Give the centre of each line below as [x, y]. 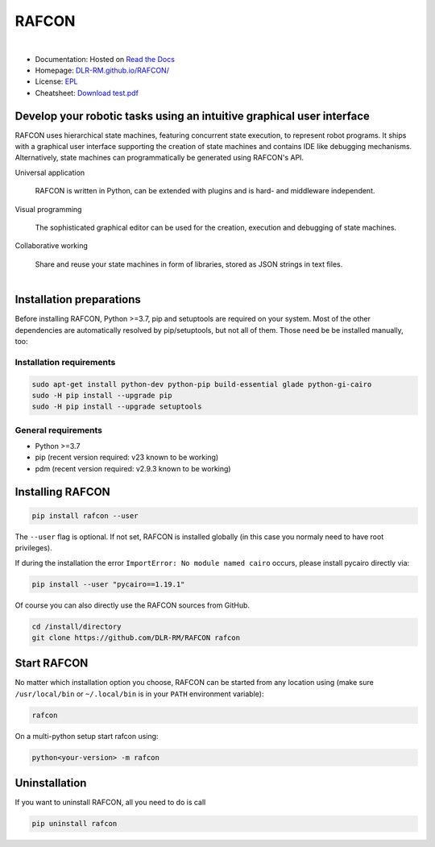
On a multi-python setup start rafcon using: [87, 736]
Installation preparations [78, 299]
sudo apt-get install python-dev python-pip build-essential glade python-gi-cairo [202, 384]
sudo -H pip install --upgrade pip [102, 395]
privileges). [33, 548]
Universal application [50, 172]
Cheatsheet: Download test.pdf [87, 93]
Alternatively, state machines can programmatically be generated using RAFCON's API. [159, 158]
